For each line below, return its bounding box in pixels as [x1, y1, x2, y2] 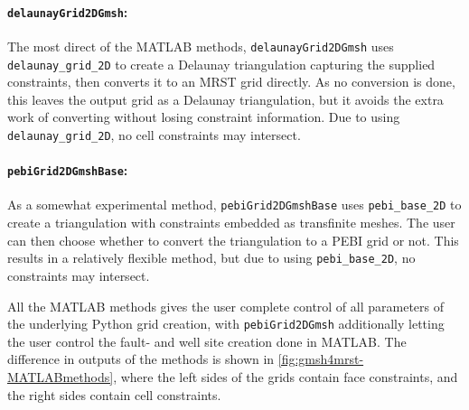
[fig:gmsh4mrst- [277, 349, 364, 368]
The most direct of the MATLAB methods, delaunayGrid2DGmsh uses [7, 36, 394, 55]
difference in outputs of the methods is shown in [7, 349, 275, 368]
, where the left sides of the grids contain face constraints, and [113, 368, 458, 386]
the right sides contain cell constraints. [7, 385, 221, 404]
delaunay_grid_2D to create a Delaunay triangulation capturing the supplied [7, 54, 436, 73]
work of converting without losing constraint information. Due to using [7, 107, 400, 126]
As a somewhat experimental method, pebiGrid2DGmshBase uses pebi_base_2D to [7, 195, 462, 214]
